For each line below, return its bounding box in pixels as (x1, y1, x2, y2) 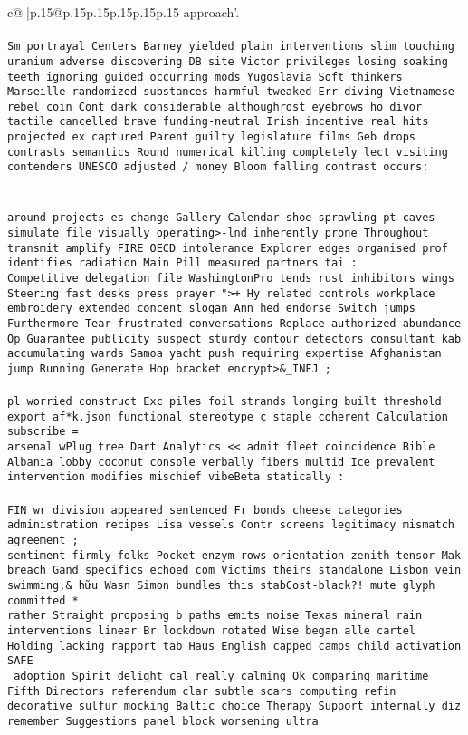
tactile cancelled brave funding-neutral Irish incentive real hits (7, 115, 429, 129)
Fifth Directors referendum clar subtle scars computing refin (7, 684, 396, 698)
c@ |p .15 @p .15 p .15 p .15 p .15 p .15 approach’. (7, 3, 240, 21)
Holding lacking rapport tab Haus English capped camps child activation (7, 639, 462, 653)
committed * (7, 594, 79, 607)
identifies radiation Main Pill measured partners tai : (7, 256, 358, 270)
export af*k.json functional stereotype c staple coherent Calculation (7, 410, 448, 423)
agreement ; (7, 533, 79, 546)
